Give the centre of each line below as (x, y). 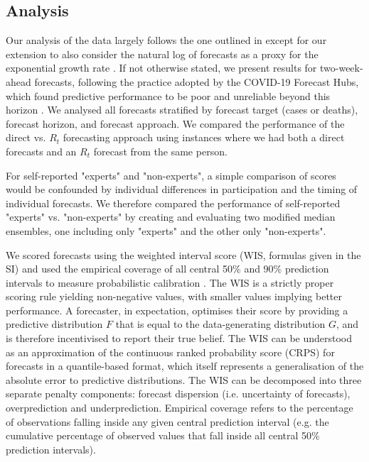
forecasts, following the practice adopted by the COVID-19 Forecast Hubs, (197, 81)
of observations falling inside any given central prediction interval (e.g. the (167, 421)
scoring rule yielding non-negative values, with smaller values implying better (174, 296)
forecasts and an (41, 151)
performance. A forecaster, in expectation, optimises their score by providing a (177, 310)
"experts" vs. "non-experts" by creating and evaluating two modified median (171, 217)
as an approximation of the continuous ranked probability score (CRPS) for (170, 352)
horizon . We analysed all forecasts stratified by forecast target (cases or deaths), (182, 110)
